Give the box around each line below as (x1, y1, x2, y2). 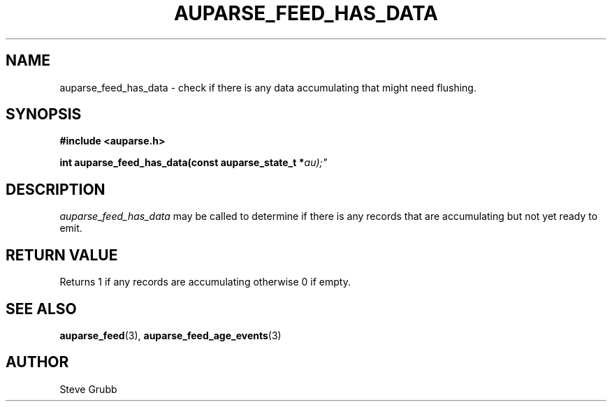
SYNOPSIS (6, 105, 82, 124)
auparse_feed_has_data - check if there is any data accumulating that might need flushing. (59, 81, 476, 94)
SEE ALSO (6, 299, 77, 318)
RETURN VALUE (6, 246, 118, 264)
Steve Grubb (59, 383, 117, 395)
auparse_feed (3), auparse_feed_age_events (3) (59, 329, 282, 341)
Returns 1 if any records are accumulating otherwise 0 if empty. (59, 276, 351, 288)
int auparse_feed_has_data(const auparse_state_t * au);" (59, 156, 328, 169)
